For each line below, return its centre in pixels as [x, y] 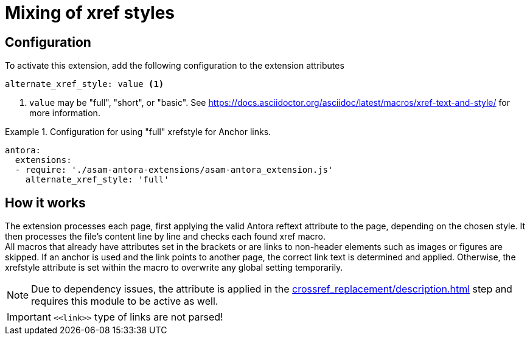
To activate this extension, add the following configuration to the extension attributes [175, 66]
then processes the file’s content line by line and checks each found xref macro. [166, 237]
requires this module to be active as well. [125, 301]
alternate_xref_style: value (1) [85, 84]
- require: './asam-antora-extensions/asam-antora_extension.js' [174, 170]
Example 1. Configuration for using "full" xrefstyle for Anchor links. [138, 132]
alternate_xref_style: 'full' [97, 180]
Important [29, 317]
